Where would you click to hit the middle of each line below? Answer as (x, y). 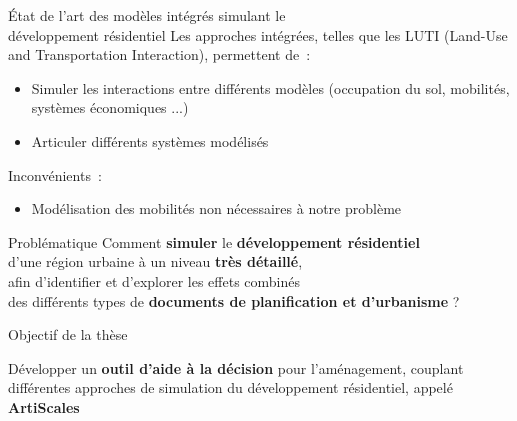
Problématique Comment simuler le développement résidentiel (214, 241)
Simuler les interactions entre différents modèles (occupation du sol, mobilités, (270, 87)
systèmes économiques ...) (110, 107)
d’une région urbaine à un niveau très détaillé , (155, 261)
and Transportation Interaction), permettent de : (159, 54)
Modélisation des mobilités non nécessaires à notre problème (216, 208)
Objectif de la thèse (68, 334)
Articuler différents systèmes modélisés (150, 140)
